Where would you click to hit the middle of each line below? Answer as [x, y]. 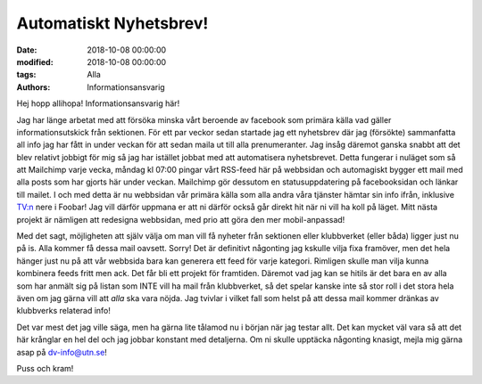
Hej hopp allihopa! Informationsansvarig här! [98, 103]
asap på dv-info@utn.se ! [62, 352]
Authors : [33, 87]
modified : [35, 61]
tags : [26, 75]
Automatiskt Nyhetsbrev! [112, 23]
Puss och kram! [45, 368]
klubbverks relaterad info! [64, 311]
